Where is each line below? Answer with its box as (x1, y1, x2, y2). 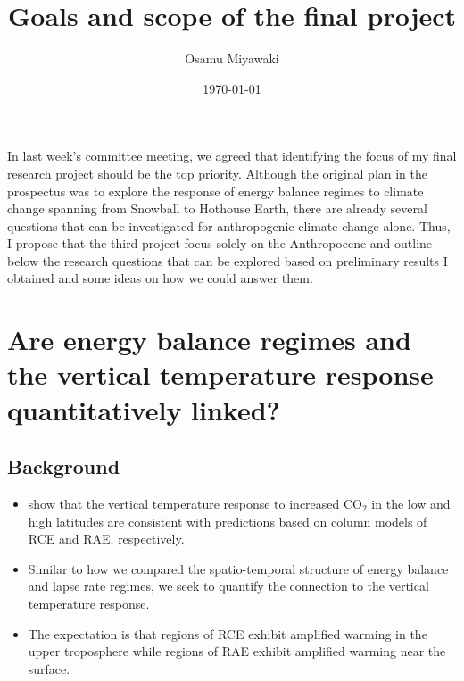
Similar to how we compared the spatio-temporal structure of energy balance (28, 559, 449, 577)
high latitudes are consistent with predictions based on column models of (28, 511, 427, 530)
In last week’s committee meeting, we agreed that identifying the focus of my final (7, 146, 457, 165)
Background (7, 453, 120, 480)
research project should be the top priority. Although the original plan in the (7, 163, 428, 182)
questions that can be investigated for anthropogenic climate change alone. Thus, (7, 216, 451, 235)
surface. (28, 659, 70, 677)
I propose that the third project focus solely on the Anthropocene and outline (7, 234, 433, 253)
